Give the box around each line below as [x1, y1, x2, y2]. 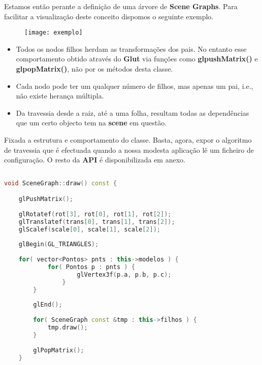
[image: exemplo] [24, 29, 83, 37]
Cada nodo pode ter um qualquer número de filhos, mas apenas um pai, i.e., [16, 80, 253, 91]
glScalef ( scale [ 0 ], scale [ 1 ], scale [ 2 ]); [18, 225, 160, 233]
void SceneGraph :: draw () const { [4, 179, 117, 187]
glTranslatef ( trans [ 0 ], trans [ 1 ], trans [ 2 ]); [18, 218, 175, 225]
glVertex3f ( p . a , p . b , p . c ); [77, 271, 172, 278]
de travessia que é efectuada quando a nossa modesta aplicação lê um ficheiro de [4, 144, 254, 155]
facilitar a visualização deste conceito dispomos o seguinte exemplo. [4, 11, 214, 21]
